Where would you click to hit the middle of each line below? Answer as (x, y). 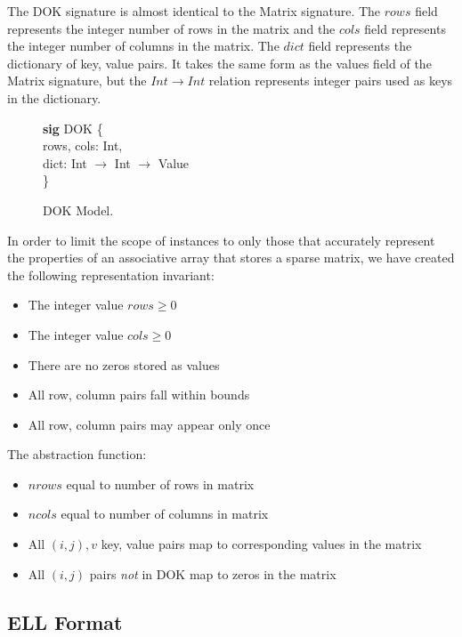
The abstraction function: (77, 454)
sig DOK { (73, 128)
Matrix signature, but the (77, 81)
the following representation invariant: (111, 274)
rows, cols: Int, (83, 145)
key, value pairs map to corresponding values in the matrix (261, 544)
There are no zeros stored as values (124, 364)
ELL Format (65, 621)
